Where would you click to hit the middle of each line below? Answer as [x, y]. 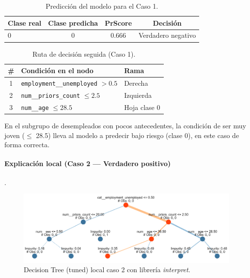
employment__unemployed [59, 84]
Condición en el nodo [57, 70]
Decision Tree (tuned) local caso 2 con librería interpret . [107, 270]
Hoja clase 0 [142, 107]
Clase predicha [73, 23]
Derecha [136, 83]
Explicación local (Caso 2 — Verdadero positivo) [88, 163]
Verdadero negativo [167, 35]
